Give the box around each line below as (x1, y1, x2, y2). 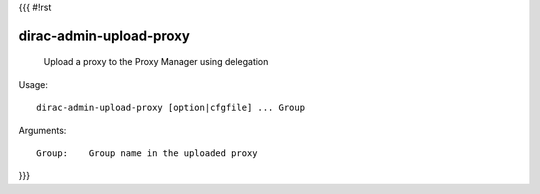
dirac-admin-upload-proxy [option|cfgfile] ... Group (36, 102, 305, 114)
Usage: (18, 78, 49, 90)
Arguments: (18, 124, 67, 136)
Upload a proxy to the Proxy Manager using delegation (43, 56, 269, 68)
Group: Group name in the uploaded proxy (36, 147, 259, 159)
